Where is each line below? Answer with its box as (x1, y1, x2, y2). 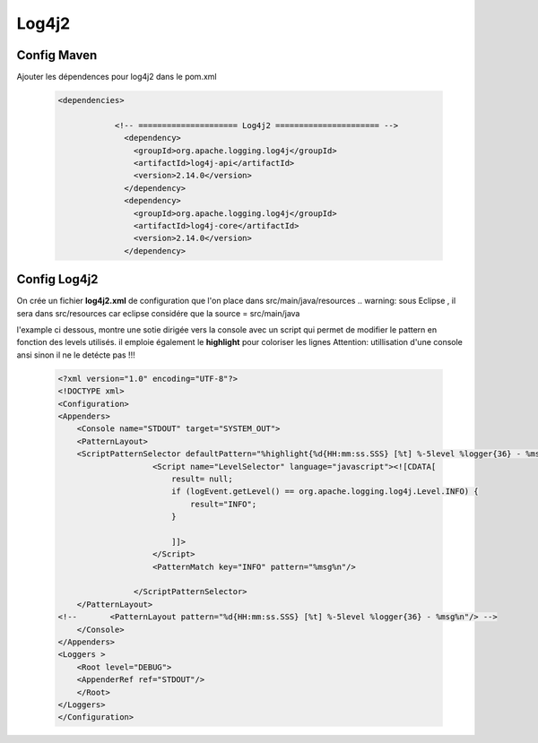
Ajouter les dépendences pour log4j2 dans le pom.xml (16, 72, 217, 82)
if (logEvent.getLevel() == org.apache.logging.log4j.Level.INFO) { (170, 487, 479, 497)
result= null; (170, 473, 233, 484)
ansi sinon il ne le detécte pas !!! (16, 350, 135, 360)
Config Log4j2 (16, 272, 99, 287)
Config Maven (16, 48, 98, 63)
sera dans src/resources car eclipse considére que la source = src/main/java (16, 307, 300, 318)
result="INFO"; (189, 498, 257, 509)
